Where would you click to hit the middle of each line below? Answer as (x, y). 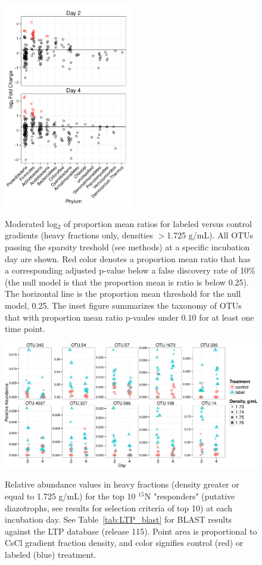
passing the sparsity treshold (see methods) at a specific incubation (127, 246)
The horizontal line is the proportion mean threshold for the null (123, 294)
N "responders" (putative (190, 496)
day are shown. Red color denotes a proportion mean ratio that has (128, 258)
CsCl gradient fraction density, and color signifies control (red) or (124, 543)
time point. (25, 329)
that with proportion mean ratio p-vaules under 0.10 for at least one (130, 317)
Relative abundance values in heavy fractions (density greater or (122, 484)
